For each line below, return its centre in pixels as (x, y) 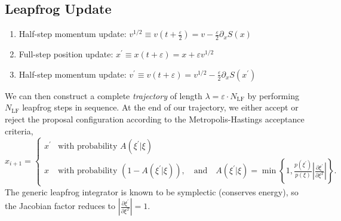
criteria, (19, 131)
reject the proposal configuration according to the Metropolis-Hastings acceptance (155, 119)
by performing (273, 95)
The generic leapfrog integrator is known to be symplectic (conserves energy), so (152, 191)
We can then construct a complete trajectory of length (104, 95)
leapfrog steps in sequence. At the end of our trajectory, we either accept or (160, 107)
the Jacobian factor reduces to (60, 206)
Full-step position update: (66, 54)
